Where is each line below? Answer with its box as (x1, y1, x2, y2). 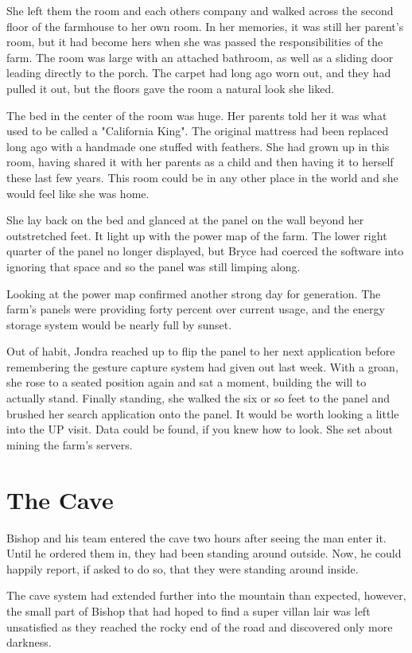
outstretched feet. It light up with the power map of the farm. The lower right (6, 227, 387, 243)
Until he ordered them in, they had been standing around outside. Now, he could (6, 545, 402, 562)
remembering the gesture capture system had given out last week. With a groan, (6, 358, 398, 375)
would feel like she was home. (6, 185, 150, 201)
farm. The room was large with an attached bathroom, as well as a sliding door (6, 49, 394, 65)
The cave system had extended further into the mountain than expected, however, (6, 587, 406, 604)
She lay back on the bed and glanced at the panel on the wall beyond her (6, 212, 364, 228)
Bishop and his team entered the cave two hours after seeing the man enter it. (6, 529, 387, 546)
